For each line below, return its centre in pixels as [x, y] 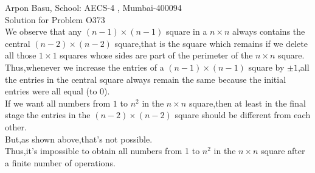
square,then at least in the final [247, 103]
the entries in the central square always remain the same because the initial [146, 79]
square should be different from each [243, 115]
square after [283, 151]
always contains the [269, 31]
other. [16, 126]
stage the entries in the [48, 115]
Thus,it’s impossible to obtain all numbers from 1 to [102, 151]
